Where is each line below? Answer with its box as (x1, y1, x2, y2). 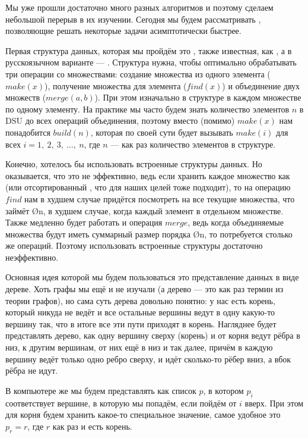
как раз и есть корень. (52, 420, 132, 432)
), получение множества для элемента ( (45, 79, 187, 92)
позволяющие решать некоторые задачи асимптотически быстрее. (5, 24, 242, 37)
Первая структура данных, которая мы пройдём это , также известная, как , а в (5, 44, 292, 57)
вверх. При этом (245, 396, 304, 409)
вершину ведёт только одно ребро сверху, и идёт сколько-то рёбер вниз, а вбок (5, 352, 291, 365)
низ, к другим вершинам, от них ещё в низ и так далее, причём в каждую (5, 341, 273, 353)
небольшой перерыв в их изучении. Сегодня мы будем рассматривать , (5, 12, 261, 25)
